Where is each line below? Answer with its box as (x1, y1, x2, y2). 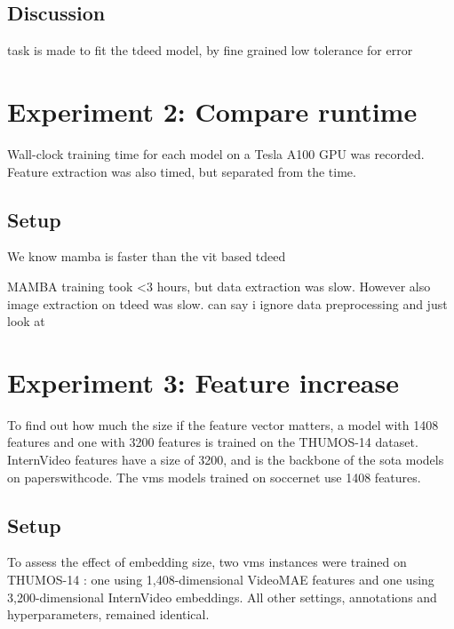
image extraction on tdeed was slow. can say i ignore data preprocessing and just (7, 294, 448, 313)
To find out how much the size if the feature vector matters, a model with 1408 (7, 415, 439, 434)
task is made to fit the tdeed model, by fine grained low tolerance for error (7, 41, 413, 60)
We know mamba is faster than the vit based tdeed (7, 247, 286, 266)
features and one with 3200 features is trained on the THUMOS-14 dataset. (7, 433, 418, 451)
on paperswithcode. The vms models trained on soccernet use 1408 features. (7, 467, 421, 486)
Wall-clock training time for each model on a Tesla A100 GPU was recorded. (7, 144, 425, 163)
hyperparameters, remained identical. (7, 605, 210, 624)
